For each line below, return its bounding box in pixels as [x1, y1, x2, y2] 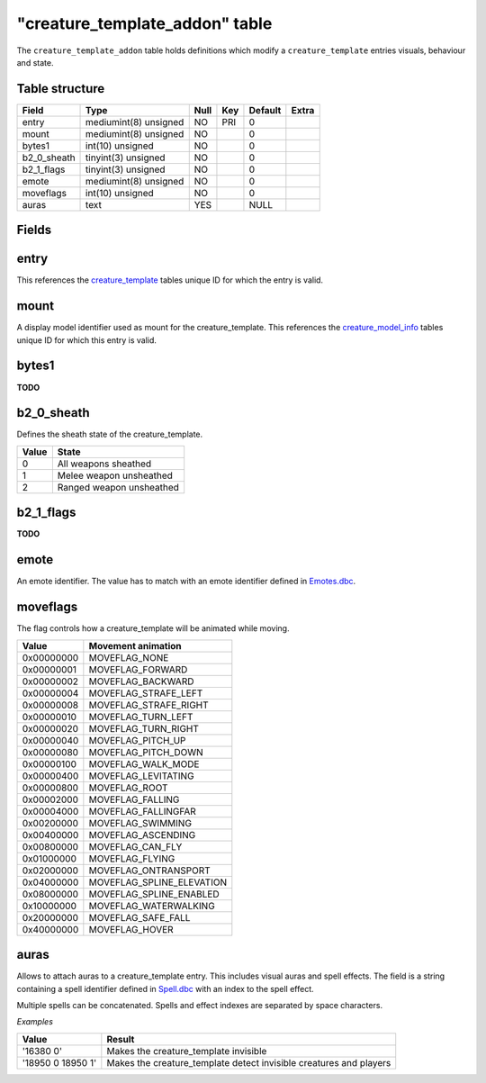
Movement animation [88, 639, 182, 652]
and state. [16, 57, 54, 68]
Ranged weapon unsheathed [57, 481, 180, 493]
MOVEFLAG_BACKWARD [88, 675, 194, 688]
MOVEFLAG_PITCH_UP [88, 734, 186, 746]
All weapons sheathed [57, 457, 152, 470]
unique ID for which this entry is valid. [16, 334, 157, 346]
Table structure [16, 81, 105, 96]
